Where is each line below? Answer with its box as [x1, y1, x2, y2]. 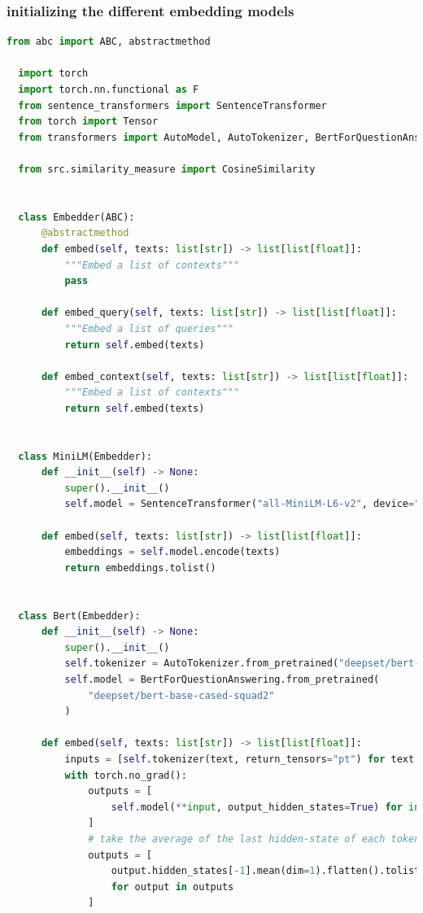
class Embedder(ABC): [18, 211, 135, 223]
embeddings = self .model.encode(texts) [64, 546, 281, 558]
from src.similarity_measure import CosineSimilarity [18, 163, 316, 175]
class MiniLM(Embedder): [18, 450, 152, 462]
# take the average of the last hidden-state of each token [88, 832, 421, 845]
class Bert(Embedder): [18, 609, 141, 622]
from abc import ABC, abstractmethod [7, 36, 211, 48]
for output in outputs [111, 880, 234, 893]
